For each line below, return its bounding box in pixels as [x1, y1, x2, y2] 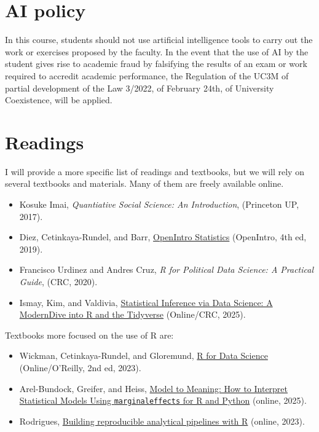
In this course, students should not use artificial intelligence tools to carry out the [5, 33, 313, 46]
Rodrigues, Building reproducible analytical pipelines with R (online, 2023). [19, 414, 305, 427]
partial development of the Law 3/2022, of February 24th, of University [5, 81, 274, 94]
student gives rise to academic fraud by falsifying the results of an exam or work [5, 57, 307, 70]
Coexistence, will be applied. [5, 93, 112, 106]
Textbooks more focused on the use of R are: [5, 328, 174, 341]
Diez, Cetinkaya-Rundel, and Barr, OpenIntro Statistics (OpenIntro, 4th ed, [19, 230, 307, 243]
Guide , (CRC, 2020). [19, 275, 98, 288]
